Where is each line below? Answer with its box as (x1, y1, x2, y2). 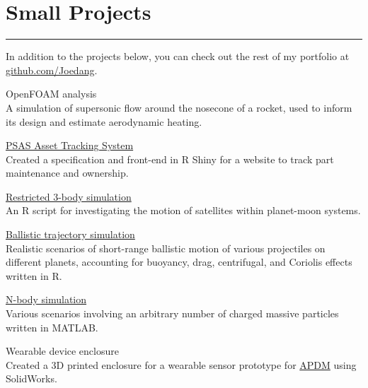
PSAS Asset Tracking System (6, 138, 134, 153)
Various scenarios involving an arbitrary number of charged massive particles (6, 306, 339, 321)
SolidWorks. (6, 371, 57, 386)
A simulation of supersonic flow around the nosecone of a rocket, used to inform (6, 100, 352, 114)
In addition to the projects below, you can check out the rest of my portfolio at (6, 49, 350, 64)
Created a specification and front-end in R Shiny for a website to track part (6, 151, 334, 166)
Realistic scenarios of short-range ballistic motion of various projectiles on (6, 240, 326, 255)
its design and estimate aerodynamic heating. (6, 114, 202, 129)
